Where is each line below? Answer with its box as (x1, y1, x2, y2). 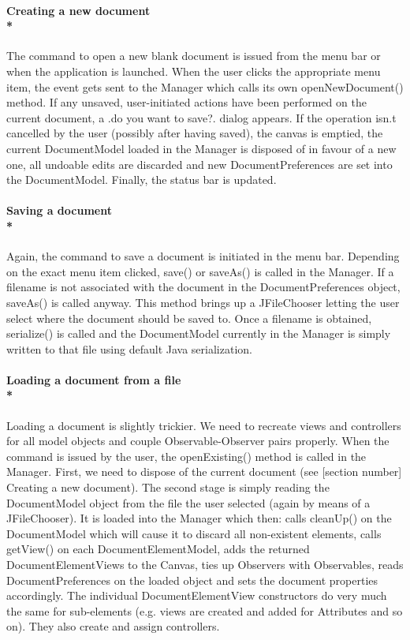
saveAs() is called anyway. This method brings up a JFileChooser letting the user (6, 294, 400, 310)
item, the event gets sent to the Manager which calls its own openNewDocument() (6, 78, 404, 95)
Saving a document (6, 202, 112, 219)
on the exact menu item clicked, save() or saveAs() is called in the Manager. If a (6, 263, 394, 279)
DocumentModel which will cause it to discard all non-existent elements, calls (6, 525, 382, 541)
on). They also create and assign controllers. (6, 618, 220, 634)
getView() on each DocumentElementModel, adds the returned (6, 541, 310, 557)
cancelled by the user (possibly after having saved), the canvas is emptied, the (6, 125, 383, 141)
